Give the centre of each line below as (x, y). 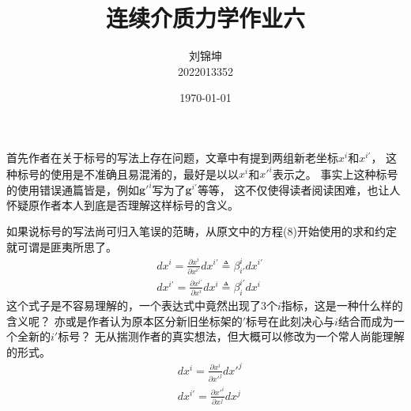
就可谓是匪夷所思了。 (62, 246)
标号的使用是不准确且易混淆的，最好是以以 (128, 173)
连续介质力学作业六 (205, 18)
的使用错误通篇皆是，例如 (73, 189)
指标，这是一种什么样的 (342, 305)
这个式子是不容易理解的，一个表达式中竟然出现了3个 (142, 305)
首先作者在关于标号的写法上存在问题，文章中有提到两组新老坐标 (172, 157)
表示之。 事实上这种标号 (335, 173)
